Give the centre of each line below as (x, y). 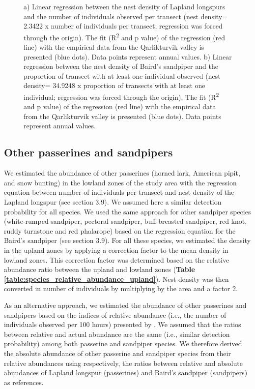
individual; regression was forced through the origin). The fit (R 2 (121, 96)
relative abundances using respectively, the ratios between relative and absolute (123, 363)
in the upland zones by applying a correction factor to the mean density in (116, 250)
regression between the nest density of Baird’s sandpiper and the (121, 66)
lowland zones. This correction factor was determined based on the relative (117, 259)
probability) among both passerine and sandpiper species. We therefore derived (123, 344)
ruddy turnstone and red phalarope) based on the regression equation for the (120, 230)
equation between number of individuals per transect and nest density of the (119, 192)
